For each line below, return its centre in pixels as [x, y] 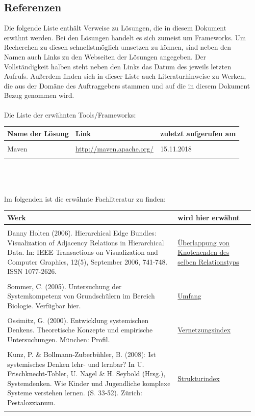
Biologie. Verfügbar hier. [44, 305]
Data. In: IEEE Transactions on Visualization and [83, 252]
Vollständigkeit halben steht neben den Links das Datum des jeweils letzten [118, 66]
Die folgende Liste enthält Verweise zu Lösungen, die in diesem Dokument [115, 28]
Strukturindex [199, 378]
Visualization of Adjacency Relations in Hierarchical [86, 242]
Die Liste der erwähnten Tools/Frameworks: [70, 114]
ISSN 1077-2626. [32, 271]
